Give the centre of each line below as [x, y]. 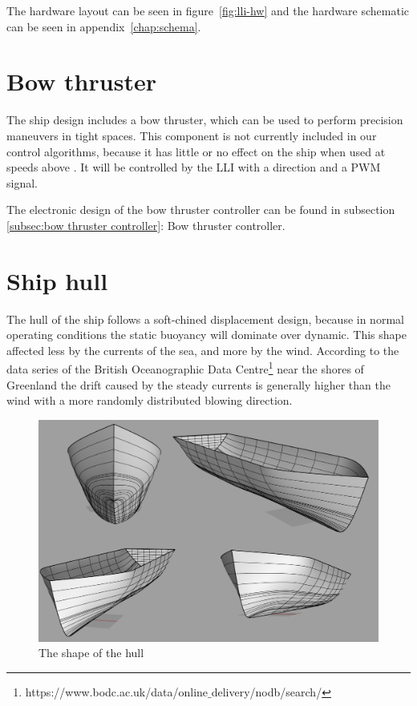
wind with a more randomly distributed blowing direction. [150, 400]
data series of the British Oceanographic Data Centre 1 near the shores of [185, 368]
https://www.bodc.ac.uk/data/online [117, 692]
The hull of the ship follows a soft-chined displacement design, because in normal [205, 319]
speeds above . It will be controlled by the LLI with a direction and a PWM [194, 167]
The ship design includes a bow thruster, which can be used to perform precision [205, 120]
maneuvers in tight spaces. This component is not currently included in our [192, 135]
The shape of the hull [91, 653]
